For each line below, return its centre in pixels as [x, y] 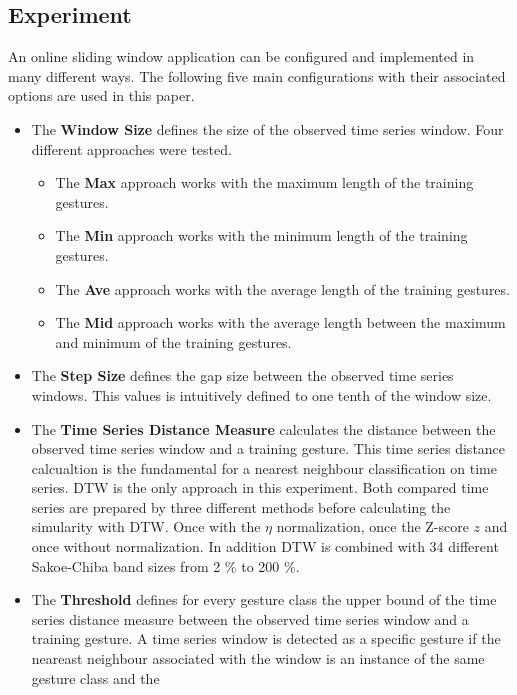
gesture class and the [95, 677]
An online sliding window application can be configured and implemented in [241, 56]
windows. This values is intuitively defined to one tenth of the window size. [261, 394]
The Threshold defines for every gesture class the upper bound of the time [264, 599]
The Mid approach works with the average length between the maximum [280, 322]
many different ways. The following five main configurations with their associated [257, 75]
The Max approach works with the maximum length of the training [264, 182]
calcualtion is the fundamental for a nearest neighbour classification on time [264, 467]
